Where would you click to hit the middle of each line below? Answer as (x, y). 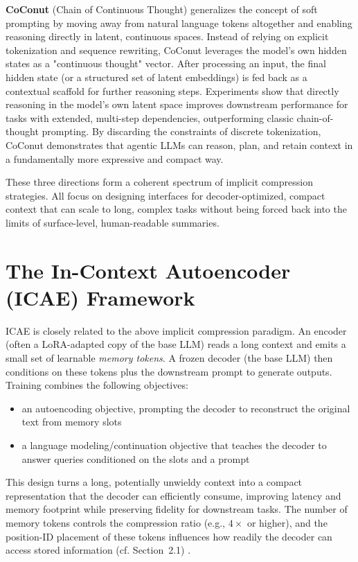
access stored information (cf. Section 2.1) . (98, 550)
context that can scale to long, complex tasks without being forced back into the (176, 209)
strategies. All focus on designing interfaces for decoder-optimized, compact (165, 195)
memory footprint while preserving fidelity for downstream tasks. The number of (177, 509)
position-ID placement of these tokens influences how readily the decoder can (169, 536)
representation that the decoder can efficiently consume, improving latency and (173, 495)
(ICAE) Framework (100, 297)
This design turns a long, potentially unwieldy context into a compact (154, 482)
